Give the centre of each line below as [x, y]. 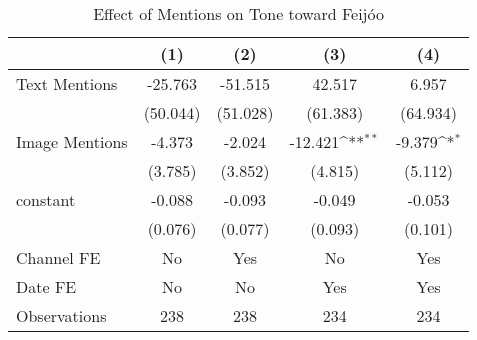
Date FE [46, 286]
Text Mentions [67, 83]
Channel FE [58, 257]
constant [46, 199]
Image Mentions [72, 141]
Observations [61, 315]
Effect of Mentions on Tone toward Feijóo [238, 13]
